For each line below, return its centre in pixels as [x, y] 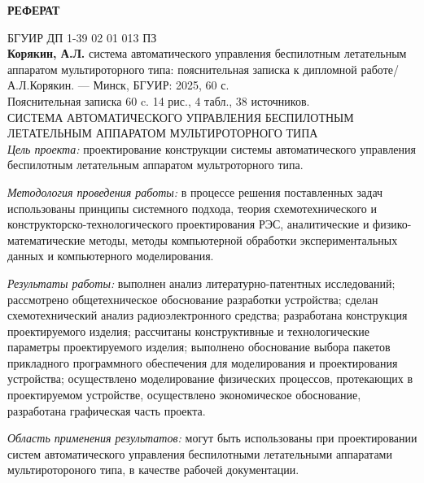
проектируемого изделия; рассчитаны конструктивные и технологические [189, 331]
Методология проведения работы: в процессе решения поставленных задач [195, 191]
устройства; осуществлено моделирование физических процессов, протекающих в [210, 379]
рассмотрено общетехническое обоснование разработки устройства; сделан [193, 299]
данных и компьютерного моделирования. [111, 256]
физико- [392, 224]
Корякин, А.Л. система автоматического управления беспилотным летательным [207, 53]
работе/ [380, 69]
